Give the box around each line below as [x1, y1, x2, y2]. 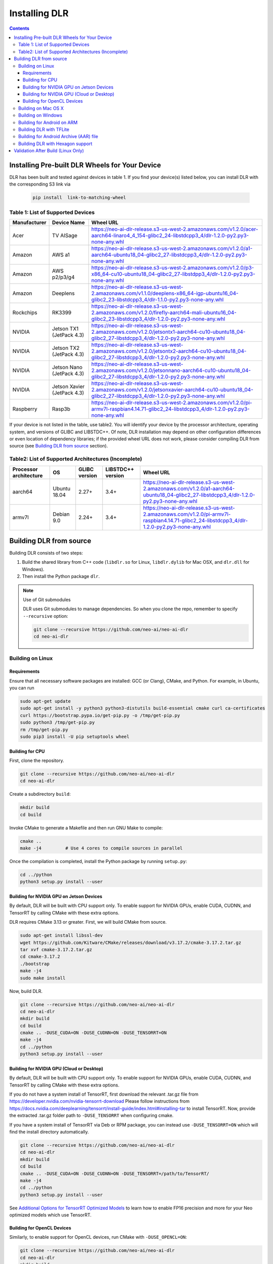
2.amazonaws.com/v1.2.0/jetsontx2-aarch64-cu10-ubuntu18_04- [91, 348, 247, 355]
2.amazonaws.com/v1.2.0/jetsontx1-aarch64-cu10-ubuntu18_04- [91, 329, 246, 336]
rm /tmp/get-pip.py [20, 727, 68, 733]
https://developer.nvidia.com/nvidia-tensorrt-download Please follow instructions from [9, 1098, 190, 1104]
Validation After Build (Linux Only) [14, 148, 84, 154]
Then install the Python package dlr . [22, 573, 100, 579]
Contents [9, 25, 30, 31]
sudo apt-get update [20, 698, 71, 704]
